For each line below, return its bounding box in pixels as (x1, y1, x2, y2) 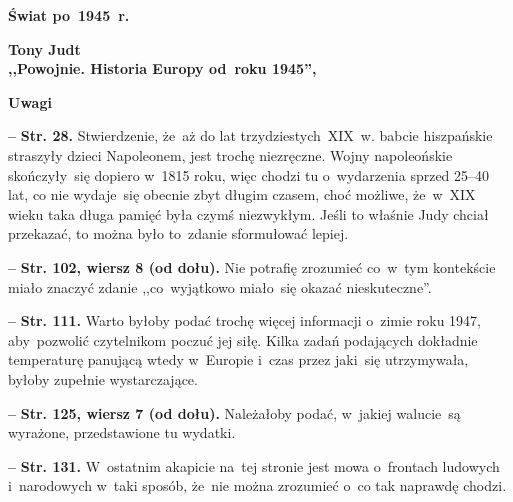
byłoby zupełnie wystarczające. (8, 368, 198, 389)
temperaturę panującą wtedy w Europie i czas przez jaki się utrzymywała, (8, 349, 469, 370)
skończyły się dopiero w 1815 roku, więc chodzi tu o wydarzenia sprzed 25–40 (8, 164, 490, 185)
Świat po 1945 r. (8, 5, 130, 25)
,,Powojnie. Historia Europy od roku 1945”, (8, 58, 317, 79)
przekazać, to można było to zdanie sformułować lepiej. (8, 223, 349, 244)
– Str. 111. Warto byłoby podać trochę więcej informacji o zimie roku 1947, (8, 310, 482, 331)
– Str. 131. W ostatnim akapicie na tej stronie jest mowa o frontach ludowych (8, 455, 500, 476)
